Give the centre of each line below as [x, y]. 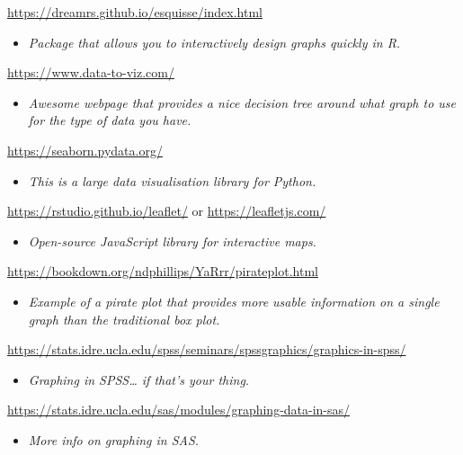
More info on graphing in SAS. [114, 439]
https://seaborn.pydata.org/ [85, 150]
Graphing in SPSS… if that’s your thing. [139, 379]
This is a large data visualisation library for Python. [172, 180]
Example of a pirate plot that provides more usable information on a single [234, 301]
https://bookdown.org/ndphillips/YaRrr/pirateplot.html [163, 271]
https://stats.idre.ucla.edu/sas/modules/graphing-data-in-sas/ [179, 410]
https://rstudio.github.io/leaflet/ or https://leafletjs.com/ [167, 211]
